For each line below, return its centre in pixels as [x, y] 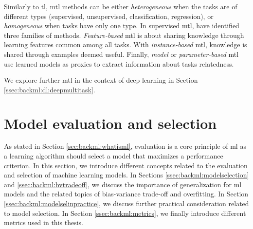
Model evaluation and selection [110, 123]
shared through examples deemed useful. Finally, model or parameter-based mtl [121, 54]
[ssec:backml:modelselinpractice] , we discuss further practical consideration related [126, 203]
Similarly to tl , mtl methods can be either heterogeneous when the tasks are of [121, 6]
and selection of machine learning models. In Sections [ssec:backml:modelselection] [126, 175]
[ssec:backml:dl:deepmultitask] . [50, 89]
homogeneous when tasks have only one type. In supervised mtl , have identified [122, 26]
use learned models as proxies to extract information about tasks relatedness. [119, 63]
